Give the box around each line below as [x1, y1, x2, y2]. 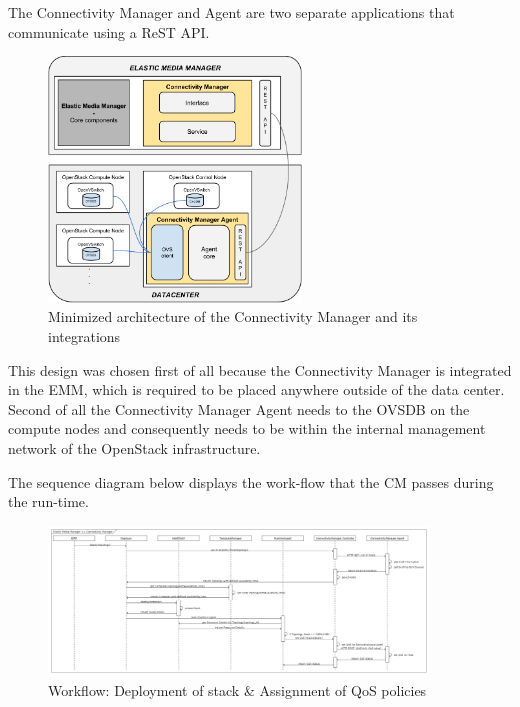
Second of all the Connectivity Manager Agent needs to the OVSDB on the [8, 398, 470, 419]
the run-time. [8, 491, 89, 512]
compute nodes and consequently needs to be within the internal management [8, 418, 486, 439]
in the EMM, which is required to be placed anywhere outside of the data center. [8, 379, 505, 400]
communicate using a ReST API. [8, 21, 210, 42]
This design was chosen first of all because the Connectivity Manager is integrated [8, 359, 512, 380]
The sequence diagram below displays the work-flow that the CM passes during [8, 471, 494, 492]
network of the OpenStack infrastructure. [8, 437, 261, 458]
